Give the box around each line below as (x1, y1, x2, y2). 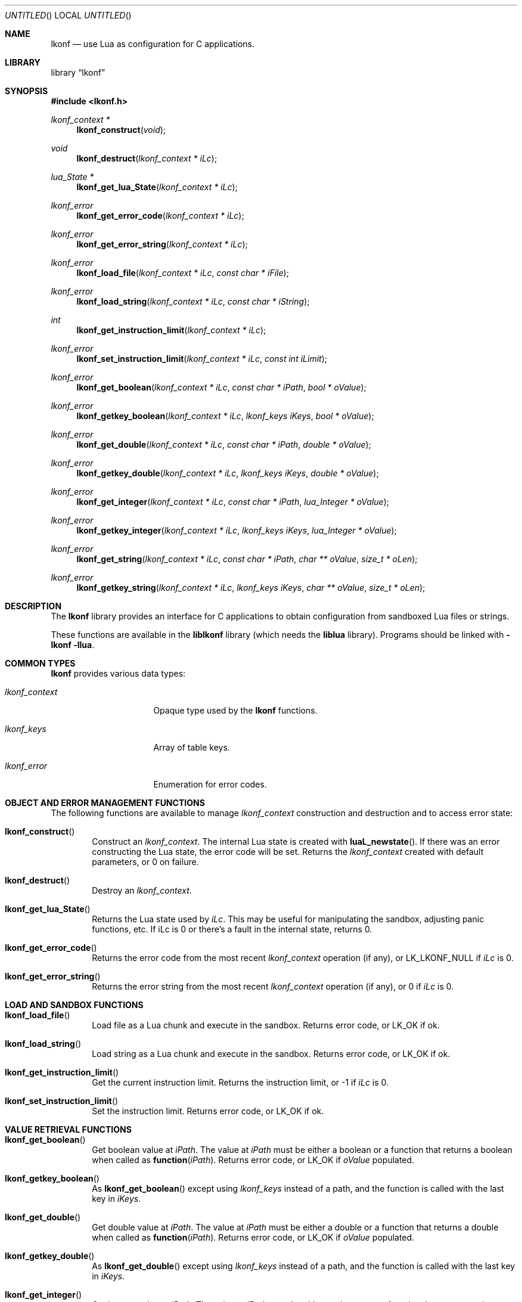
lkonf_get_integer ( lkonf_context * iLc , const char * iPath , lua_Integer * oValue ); (76, 497, 389, 507)
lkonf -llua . (51, 640, 95, 650)
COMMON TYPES (5, 658, 76, 668)
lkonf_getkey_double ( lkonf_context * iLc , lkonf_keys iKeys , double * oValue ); (76, 468, 379, 478)
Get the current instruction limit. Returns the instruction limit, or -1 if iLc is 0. (92, 1077, 389, 1087)
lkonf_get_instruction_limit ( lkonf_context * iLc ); (76, 325, 266, 335)
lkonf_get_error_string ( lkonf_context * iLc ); (76, 239, 248, 249)
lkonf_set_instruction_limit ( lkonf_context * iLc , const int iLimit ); (76, 354, 327, 364)
